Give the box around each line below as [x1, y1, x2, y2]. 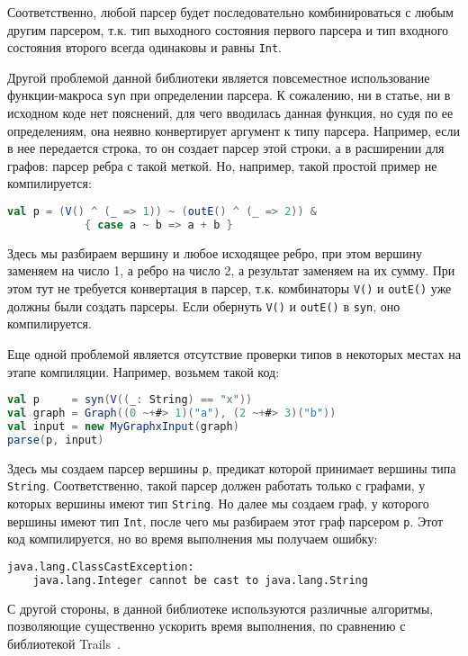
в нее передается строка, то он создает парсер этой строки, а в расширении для [7, 139, 445, 157]
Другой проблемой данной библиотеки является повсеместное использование [7, 67, 430, 86]
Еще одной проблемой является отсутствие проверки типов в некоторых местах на [7, 344, 461, 363]
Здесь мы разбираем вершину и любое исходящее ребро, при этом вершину [7, 243, 423, 262]
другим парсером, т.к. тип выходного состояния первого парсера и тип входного [7, 20, 449, 39]
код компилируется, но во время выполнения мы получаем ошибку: [7, 529, 378, 548]
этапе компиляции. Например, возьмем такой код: [7, 362, 280, 381]
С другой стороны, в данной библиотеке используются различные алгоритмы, [7, 598, 434, 617]
